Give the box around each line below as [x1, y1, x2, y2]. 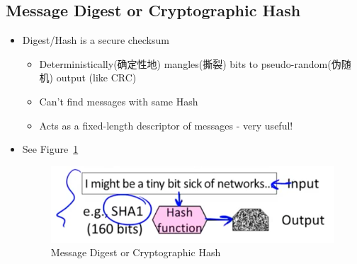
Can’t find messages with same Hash [39, 93, 198, 108]
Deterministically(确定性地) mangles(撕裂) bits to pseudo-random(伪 [39, 56, 341, 71]
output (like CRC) [56, 70, 137, 85]
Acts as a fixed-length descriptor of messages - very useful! [39, 117, 293, 132]
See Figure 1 [22, 142, 79, 156]
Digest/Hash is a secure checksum [22, 33, 169, 47]
